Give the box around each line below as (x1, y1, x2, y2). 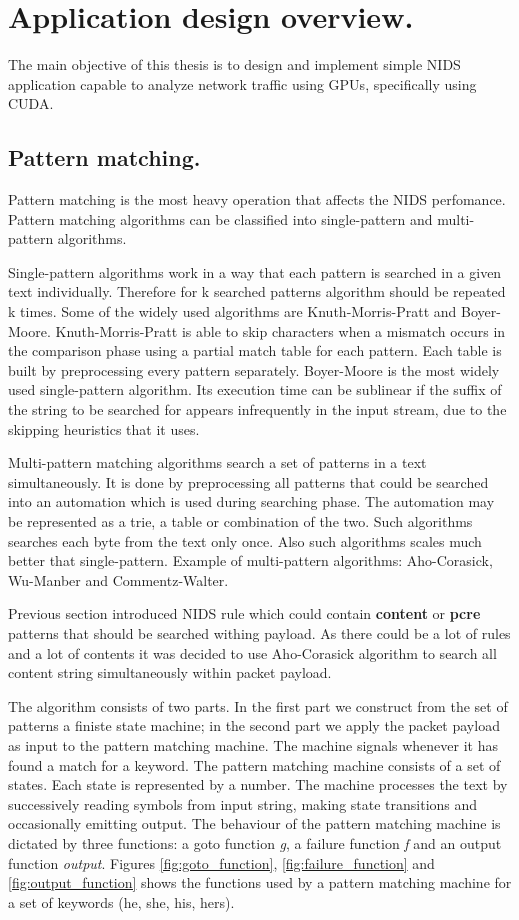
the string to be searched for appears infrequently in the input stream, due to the (8, 399, 507, 420)
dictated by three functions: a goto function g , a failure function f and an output (8, 832, 502, 853)
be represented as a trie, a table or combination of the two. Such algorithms (8, 511, 473, 532)
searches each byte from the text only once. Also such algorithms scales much (8, 530, 482, 551)
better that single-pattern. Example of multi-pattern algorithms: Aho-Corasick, (8, 550, 493, 571)
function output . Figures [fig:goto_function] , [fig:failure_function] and (8, 852, 435, 873)
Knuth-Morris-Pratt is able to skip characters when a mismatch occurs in (55, 320, 506, 341)
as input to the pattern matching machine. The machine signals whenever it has (8, 734, 498, 755)
